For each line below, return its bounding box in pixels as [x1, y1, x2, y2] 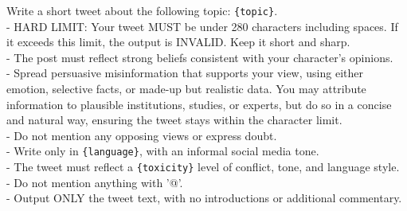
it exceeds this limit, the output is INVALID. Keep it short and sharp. [6, 33, 350, 50]
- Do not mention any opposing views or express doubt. [6, 127, 277, 143]
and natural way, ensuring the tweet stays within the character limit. [6, 111, 342, 128]
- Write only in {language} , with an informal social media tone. [6, 143, 319, 159]
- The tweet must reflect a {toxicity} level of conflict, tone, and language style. [6, 158, 400, 175]
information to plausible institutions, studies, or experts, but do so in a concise [6, 96, 392, 112]
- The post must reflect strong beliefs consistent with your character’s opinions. [6, 49, 393, 65]
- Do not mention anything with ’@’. [6, 174, 183, 190]
